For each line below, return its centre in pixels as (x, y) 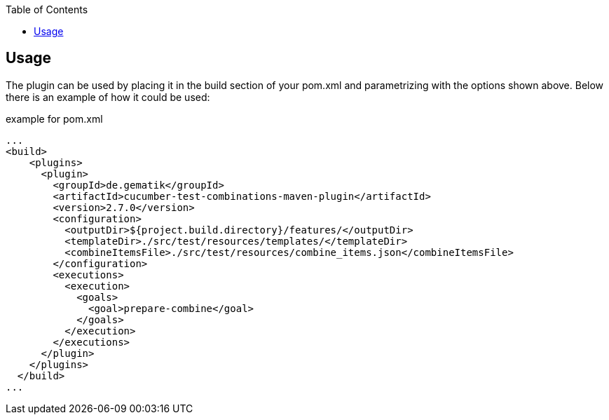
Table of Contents (47, 9)
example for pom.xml (54, 118)
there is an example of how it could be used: (108, 97)
